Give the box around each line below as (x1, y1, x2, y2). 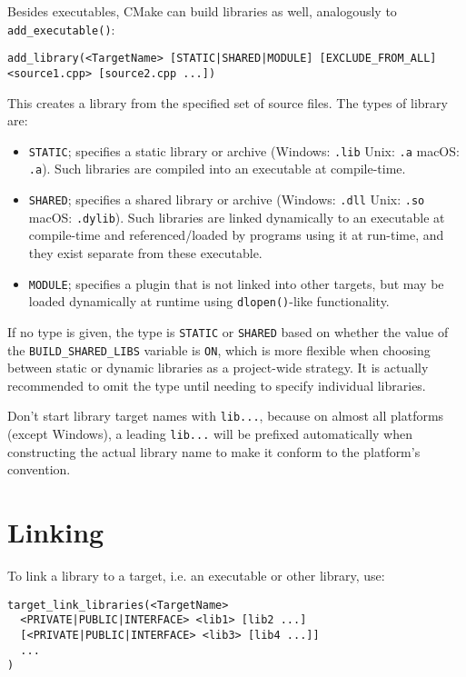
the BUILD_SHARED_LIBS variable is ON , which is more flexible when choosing (7, 340, 431, 359)
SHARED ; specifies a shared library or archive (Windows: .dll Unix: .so (28, 190, 425, 209)
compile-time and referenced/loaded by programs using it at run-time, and (28, 225, 444, 244)
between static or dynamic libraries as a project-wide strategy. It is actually (7, 358, 429, 377)
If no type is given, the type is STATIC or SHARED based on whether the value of (7, 322, 449, 341)
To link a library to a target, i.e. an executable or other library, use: (7, 566, 385, 584)
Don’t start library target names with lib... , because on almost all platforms (7, 406, 444, 425)
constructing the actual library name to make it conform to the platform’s (7, 442, 421, 461)
